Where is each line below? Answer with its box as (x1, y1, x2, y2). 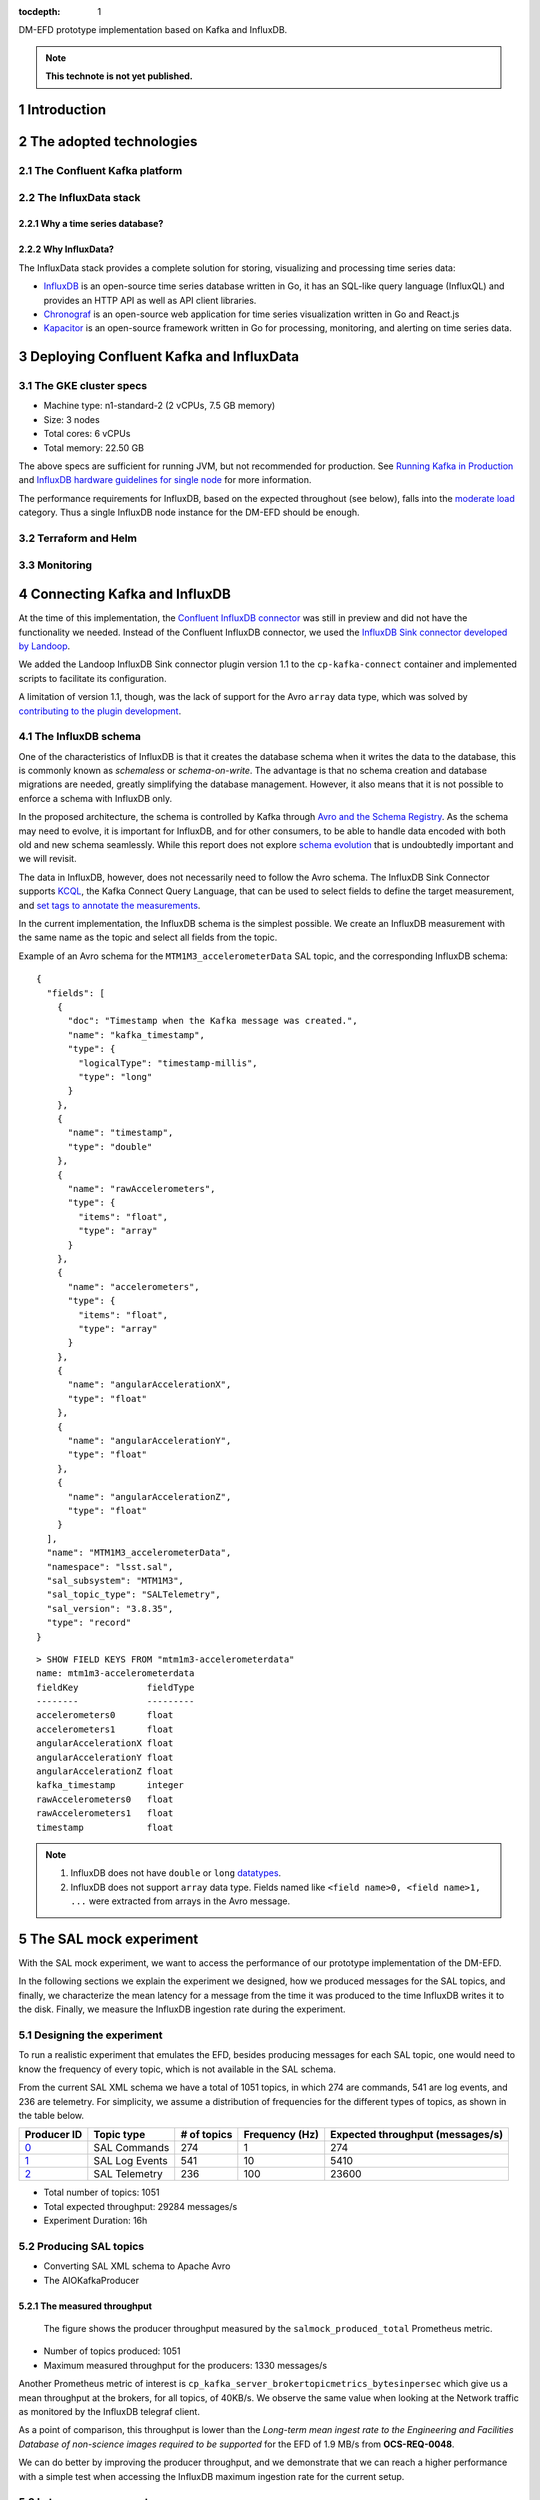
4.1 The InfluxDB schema (18, 730, 142, 744)
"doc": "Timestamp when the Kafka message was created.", (67, 1015, 359, 1027)
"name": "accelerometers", (67, 1281, 200, 1292)
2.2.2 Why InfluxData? (18, 243, 115, 255)
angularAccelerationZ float (36, 1766, 174, 1777)
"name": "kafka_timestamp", (67, 1029, 205, 1040)
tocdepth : (18, 6, 61, 17)
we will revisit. (18, 853, 77, 865)
